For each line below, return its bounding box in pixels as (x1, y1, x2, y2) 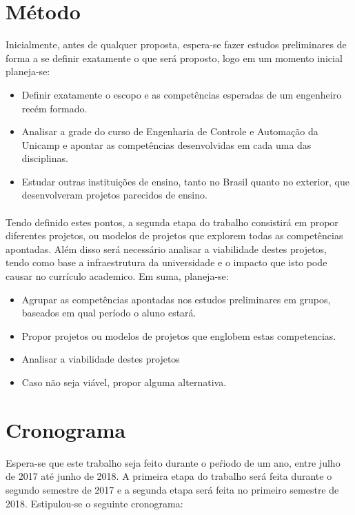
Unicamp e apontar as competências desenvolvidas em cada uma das (21, 137, 312, 152)
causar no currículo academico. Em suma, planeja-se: (6, 269, 229, 283)
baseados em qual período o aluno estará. (21, 305, 196, 320)
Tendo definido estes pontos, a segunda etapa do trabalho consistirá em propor (6, 214, 338, 229)
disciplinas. (21, 151, 68, 165)
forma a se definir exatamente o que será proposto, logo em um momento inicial (6, 50, 343, 65)
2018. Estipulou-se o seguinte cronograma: (6, 496, 183, 510)
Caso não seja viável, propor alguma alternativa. (21, 375, 227, 389)
